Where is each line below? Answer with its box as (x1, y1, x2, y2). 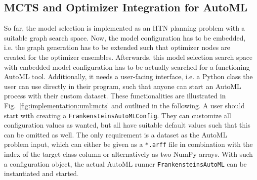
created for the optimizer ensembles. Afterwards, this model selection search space (4, 51, 253, 62)
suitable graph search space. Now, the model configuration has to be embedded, (4, 32, 246, 43)
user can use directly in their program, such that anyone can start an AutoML (4, 81, 241, 91)
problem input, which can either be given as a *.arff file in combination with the (4, 139, 253, 149)
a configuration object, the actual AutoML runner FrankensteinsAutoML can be (4, 158, 247, 169)
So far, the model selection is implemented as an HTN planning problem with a (4, 23, 245, 33)
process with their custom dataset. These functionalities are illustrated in (4, 90, 226, 101)
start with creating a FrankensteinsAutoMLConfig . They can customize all (4, 110, 231, 120)
